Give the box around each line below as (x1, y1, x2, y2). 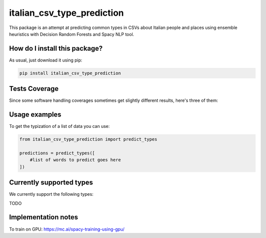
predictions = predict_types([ (19, 150, 96, 156)
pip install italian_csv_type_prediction (19, 70, 121, 76)
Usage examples (9, 111, 62, 119)
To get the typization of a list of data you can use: (9, 123, 110, 129)
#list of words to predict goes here (30, 157, 121, 163)
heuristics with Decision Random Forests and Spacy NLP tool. (9, 31, 134, 37)
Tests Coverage (9, 85, 59, 93)
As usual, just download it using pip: (9, 57, 82, 63)
